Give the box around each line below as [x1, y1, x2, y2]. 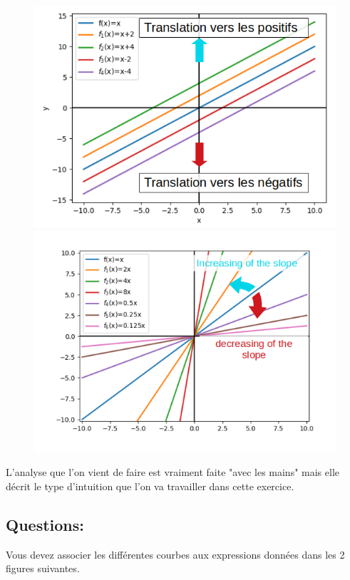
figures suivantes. [6, 561, 80, 576]
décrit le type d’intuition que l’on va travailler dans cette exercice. [6, 478, 294, 493]
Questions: [6, 513, 84, 535]
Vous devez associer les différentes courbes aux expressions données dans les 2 [6, 547, 345, 561]
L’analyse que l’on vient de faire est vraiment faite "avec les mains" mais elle [6, 465, 340, 480]
